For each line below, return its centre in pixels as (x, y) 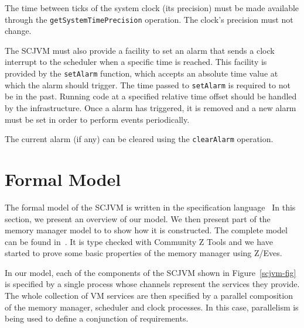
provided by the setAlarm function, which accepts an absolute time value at (141, 73)
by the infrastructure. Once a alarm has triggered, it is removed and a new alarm (151, 107)
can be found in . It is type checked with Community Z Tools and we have (139, 241)
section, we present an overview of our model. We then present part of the (138, 218)
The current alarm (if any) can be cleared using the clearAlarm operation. (139, 139)
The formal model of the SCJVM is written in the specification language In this (150, 207)
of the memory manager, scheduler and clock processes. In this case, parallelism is (152, 307)
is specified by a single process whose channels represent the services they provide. (152, 284)
